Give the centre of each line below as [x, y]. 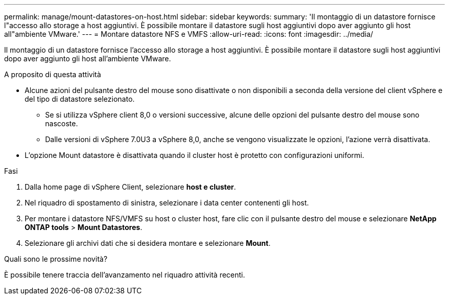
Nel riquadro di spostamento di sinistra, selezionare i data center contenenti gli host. [167, 203]
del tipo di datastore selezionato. [80, 99]
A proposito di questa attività [53, 74]
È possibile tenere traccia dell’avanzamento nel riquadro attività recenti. [125, 275]
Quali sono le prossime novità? [56, 259]
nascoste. [62, 123]
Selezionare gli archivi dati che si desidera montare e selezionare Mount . [148, 243]
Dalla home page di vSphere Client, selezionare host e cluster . [130, 187]
